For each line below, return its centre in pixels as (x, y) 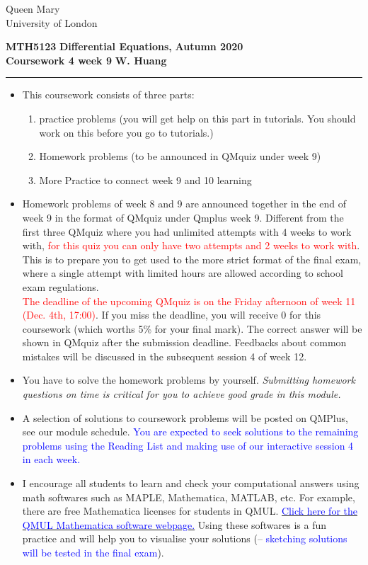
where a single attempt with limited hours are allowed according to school (183, 273)
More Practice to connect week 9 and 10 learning (145, 179)
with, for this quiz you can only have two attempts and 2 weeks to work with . (191, 245)
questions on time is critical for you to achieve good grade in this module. (182, 394)
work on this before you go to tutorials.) (126, 132)
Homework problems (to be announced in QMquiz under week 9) (180, 156)
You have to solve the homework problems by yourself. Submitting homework (189, 380)
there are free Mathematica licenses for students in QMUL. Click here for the (190, 511)
